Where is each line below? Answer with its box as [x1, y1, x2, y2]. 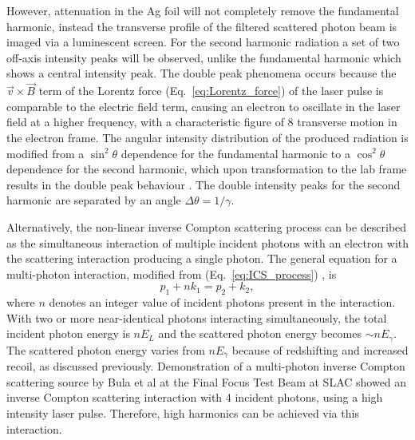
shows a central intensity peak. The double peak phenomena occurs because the [6, 65, 397, 81]
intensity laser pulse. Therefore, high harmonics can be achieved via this [6, 404, 359, 421]
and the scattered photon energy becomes [158, 325, 362, 342]
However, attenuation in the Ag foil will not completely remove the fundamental [6, 2, 399, 18]
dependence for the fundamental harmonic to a [121, 145, 350, 161]
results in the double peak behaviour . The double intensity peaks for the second [6, 176, 401, 192]
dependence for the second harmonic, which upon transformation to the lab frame [6, 161, 407, 177]
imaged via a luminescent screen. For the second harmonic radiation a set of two [6, 34, 400, 50]
